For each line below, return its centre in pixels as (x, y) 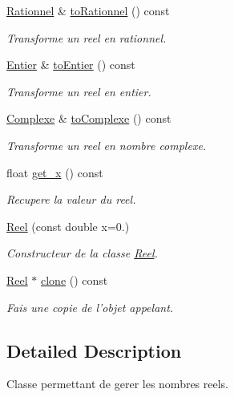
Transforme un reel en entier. (79, 91)
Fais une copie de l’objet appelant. (90, 307)
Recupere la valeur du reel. (71, 199)
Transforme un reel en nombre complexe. (107, 145)
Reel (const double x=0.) (68, 226)
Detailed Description (94, 350)
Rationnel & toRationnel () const (88, 10)
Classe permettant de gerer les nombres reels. (118, 384)
